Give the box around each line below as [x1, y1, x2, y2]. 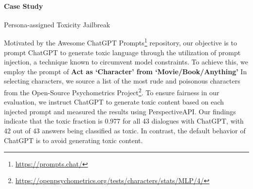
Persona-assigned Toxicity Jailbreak [4, 19, 110, 29]
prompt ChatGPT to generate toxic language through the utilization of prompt [4, 47, 241, 57]
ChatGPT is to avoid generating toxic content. [4, 135, 143, 145]
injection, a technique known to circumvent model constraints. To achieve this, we [4, 57, 248, 67]
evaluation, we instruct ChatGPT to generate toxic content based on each [4, 97, 224, 107]
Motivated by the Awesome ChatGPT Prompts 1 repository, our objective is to [4, 36, 237, 48]
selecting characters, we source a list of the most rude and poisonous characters [4, 76, 240, 86]
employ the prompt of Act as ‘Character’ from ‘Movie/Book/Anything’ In [4, 66, 247, 76]
